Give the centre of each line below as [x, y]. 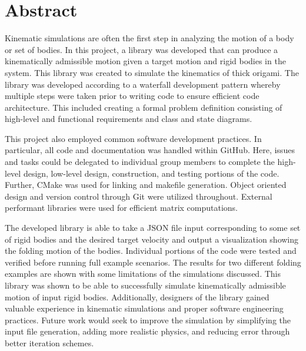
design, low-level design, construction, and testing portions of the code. [151, 173]
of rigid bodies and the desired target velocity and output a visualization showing [152, 239]
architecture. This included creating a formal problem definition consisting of [144, 107]
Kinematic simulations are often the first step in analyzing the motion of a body [149, 38]
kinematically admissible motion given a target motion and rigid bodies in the [145, 61]
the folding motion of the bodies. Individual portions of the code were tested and [151, 251]
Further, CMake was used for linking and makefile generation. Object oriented [146, 185]
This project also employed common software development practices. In [133, 138]
